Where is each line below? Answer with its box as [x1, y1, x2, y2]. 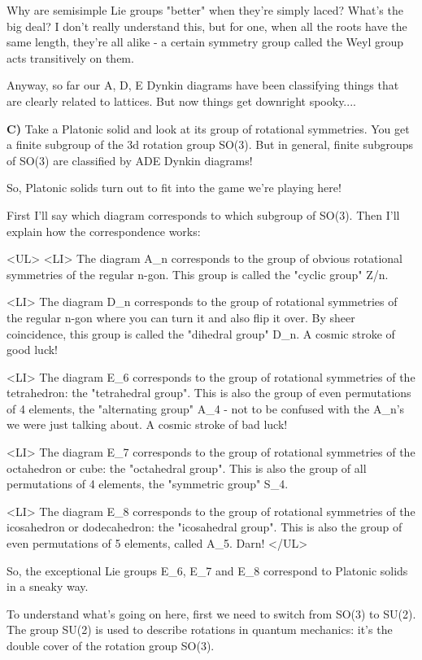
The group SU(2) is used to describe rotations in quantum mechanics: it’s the [7, 621, 393, 638]
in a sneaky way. [7, 578, 89, 595]
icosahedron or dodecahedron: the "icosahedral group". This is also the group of [7, 518, 402, 535]
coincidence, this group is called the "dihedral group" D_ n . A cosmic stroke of [7, 325, 395, 342]
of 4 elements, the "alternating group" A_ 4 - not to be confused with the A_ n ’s [7, 400, 405, 417]
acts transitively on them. [7, 49, 134, 66]
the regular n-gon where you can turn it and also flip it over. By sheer [7, 308, 355, 326]
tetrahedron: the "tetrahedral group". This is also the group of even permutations [7, 384, 411, 401]
